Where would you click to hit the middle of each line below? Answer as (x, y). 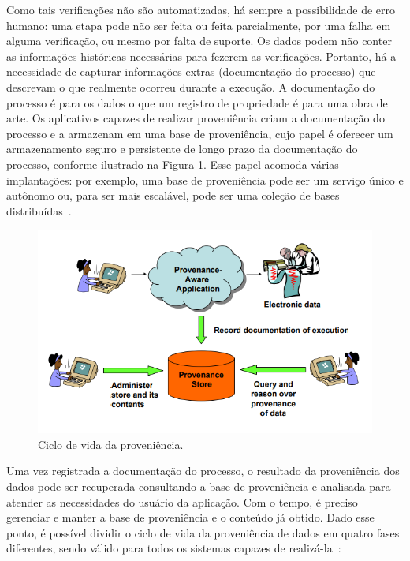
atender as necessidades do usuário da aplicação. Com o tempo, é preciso (182, 501)
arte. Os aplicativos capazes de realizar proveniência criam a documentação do (196, 118)
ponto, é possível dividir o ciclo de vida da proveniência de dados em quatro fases (203, 532)
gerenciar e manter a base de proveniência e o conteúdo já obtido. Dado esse (190, 517)
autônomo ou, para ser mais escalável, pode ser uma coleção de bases (173, 195)
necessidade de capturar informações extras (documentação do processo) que (191, 71)
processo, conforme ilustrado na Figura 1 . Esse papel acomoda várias (173, 164)
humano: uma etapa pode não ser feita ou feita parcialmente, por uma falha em (199, 25)
